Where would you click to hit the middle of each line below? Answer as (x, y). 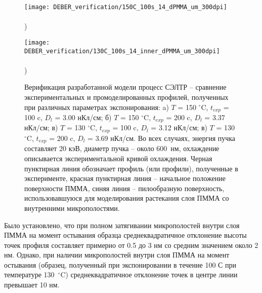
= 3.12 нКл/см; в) (179, 127)
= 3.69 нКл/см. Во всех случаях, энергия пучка (162, 138)
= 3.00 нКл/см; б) (83, 117)
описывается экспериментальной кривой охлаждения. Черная (118, 158)
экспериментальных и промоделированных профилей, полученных (126, 97)
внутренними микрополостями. (72, 208)
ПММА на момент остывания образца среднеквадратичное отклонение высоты (125, 235)
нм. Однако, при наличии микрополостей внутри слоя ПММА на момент (117, 255)
